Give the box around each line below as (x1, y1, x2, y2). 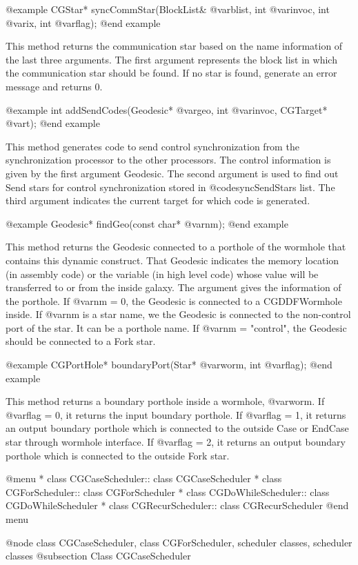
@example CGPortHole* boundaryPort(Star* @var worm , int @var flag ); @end (6, 357, 332, 372)
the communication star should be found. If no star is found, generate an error (6, 66, 337, 80)
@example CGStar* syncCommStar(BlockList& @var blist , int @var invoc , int (6, 2, 330, 16)
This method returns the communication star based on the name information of (6, 39, 343, 53)
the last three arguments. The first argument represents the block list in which (6, 52, 337, 66)
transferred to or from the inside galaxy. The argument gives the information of (6, 280, 341, 295)
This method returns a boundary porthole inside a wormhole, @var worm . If (6, 394, 325, 408)
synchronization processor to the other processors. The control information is (6, 152, 331, 167)
